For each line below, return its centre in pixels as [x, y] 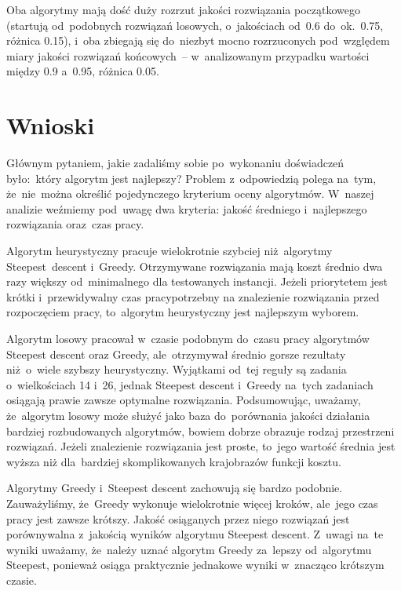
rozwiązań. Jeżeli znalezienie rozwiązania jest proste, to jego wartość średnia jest [201, 446]
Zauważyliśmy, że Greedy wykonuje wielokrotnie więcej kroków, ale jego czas [192, 503]
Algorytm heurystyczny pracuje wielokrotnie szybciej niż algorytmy [170, 251]
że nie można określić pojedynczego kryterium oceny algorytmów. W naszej [190, 193]
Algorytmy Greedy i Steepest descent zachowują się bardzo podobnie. [175, 488]
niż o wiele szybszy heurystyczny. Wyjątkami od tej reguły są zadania [177, 369]
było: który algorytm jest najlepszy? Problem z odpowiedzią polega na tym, [191, 178]
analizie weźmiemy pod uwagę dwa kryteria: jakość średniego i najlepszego [187, 208]
